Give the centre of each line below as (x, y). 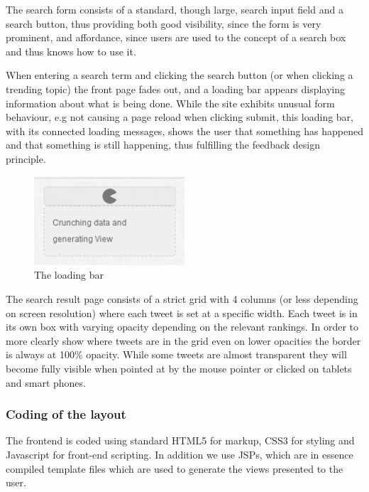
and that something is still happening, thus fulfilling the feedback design (163, 145)
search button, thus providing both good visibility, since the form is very (164, 23)
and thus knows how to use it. (71, 51)
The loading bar (69, 275)
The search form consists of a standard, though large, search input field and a (175, 9)
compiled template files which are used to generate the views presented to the (175, 468)
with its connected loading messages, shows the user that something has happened (184, 130)
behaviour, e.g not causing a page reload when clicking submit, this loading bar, (180, 117)
